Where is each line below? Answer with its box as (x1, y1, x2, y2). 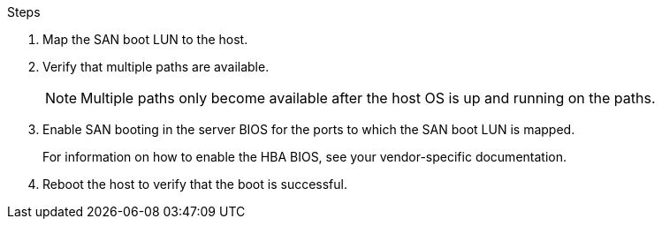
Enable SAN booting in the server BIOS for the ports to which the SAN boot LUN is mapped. (42, 122, 575, 137)
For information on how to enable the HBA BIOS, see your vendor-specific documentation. (42, 149, 567, 164)
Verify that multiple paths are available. (42, 59, 270, 74)
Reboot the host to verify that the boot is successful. (42, 177, 347, 192)
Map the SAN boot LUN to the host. (42, 32, 248, 47)
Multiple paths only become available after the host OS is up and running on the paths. (80, 89, 656, 107)
